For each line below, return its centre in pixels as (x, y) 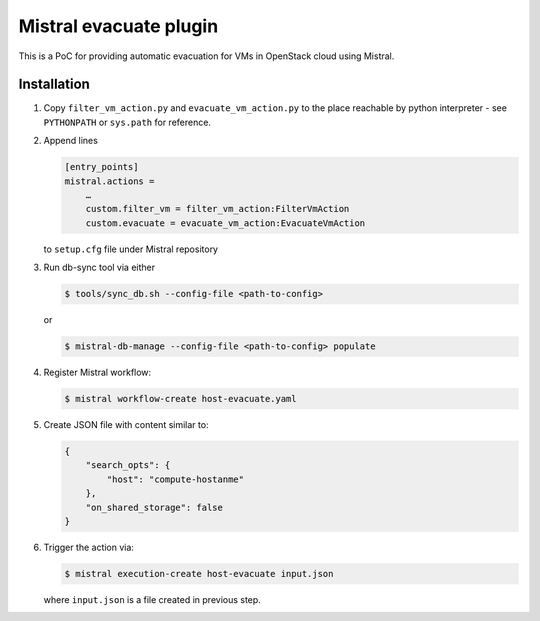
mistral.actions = (109, 181)
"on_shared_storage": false (154, 507)
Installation (54, 84)
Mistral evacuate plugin (118, 26)
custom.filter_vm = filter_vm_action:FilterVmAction (217, 209)
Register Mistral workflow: (97, 372)
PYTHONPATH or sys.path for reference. (127, 122)
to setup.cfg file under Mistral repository (131, 249)
